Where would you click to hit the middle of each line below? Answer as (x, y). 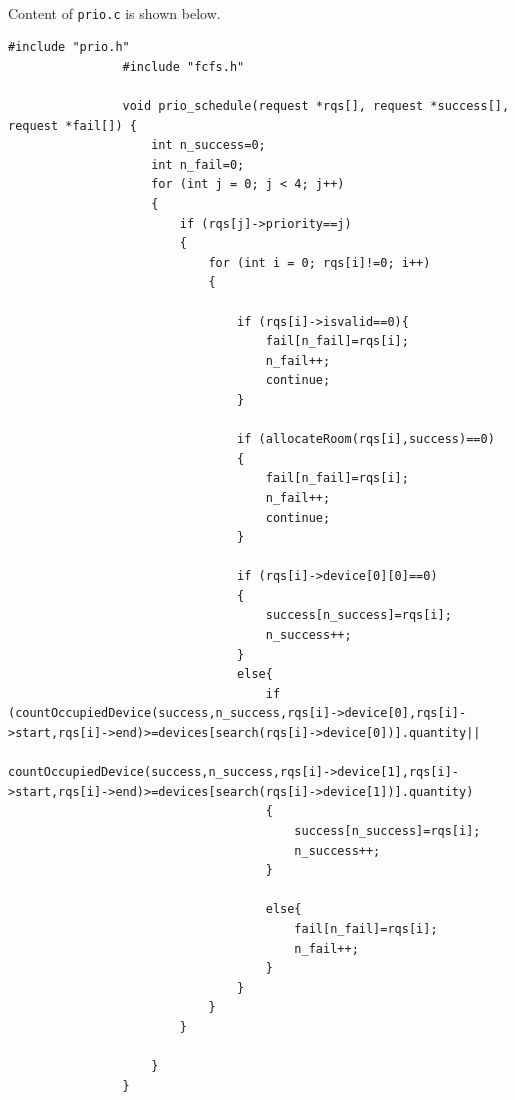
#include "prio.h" (69, 47)
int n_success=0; (208, 145)
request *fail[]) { (72, 125)
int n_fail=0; (198, 164)
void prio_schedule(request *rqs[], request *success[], (316, 106)
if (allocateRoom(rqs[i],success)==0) (366, 439)
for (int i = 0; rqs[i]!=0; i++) (319, 262)
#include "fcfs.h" (183, 66)
